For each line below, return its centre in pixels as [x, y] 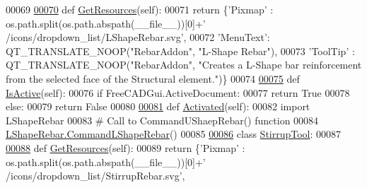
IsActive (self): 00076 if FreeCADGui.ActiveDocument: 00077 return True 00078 [178, 92]
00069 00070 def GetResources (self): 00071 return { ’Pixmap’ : [140, 9]
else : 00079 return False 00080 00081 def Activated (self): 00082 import [158, 106]
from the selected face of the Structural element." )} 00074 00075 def [153, 78]
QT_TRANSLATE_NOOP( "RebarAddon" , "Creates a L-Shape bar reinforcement [184, 65]
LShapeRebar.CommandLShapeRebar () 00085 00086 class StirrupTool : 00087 [174, 134]
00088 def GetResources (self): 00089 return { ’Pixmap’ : [126, 147]
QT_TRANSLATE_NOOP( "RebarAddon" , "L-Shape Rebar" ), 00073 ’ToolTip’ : [180, 51]
